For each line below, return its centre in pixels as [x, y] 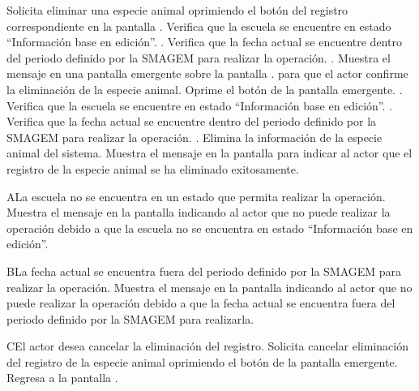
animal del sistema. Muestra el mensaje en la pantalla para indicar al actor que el [209, 153]
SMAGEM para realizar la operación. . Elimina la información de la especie [195, 137]
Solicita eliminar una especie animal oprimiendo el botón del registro [177, 10]
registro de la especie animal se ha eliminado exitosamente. [153, 168]
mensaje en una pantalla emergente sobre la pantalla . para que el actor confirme [207, 73]
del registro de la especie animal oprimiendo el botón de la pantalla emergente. [202, 361]
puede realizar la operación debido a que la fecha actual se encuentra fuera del [201, 303]
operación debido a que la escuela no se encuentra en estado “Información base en [210, 228]
